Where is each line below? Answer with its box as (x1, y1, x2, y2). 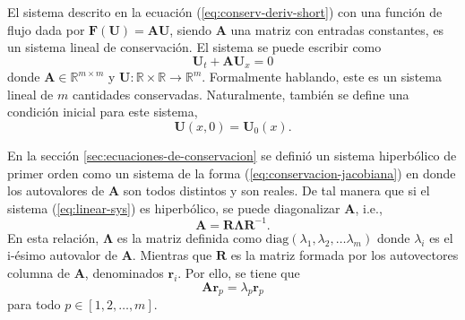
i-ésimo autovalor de (7, 246, 117, 264)
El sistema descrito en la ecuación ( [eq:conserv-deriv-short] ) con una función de (7, 3, 443, 21)
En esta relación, (7, 228, 99, 246)
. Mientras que (132, 246, 212, 264)
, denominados (84, 264, 164, 282)
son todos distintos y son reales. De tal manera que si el (123, 181, 430, 200)
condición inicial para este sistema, (7, 102, 198, 121)
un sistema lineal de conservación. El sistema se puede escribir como (7, 38, 382, 56)
